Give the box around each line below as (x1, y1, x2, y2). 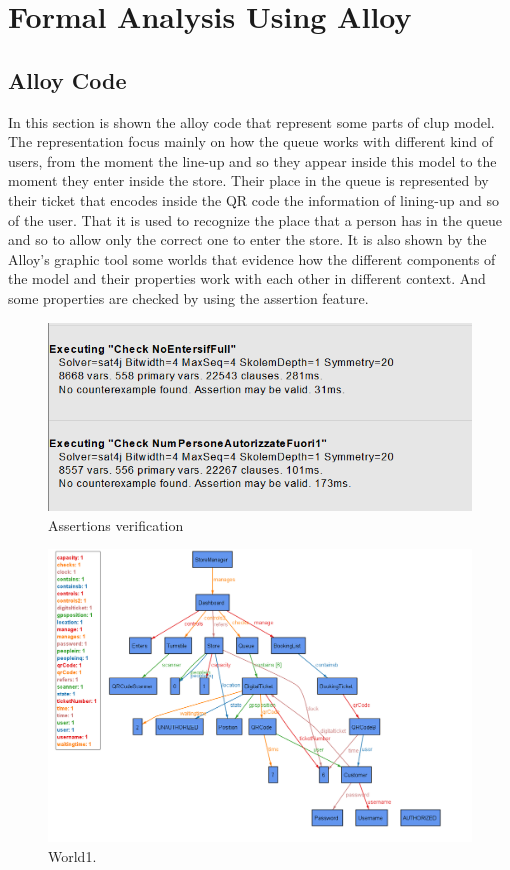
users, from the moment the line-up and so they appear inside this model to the (8, 150, 497, 171)
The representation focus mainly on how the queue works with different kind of (8, 131, 493, 152)
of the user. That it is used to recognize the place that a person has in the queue (8, 209, 502, 230)
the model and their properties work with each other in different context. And (8, 268, 486, 289)
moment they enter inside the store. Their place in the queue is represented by (8, 170, 489, 191)
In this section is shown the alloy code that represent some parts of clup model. (8, 111, 495, 132)
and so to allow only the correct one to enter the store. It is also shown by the (8, 229, 487, 250)
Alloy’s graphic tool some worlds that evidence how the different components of (8, 248, 496, 269)
